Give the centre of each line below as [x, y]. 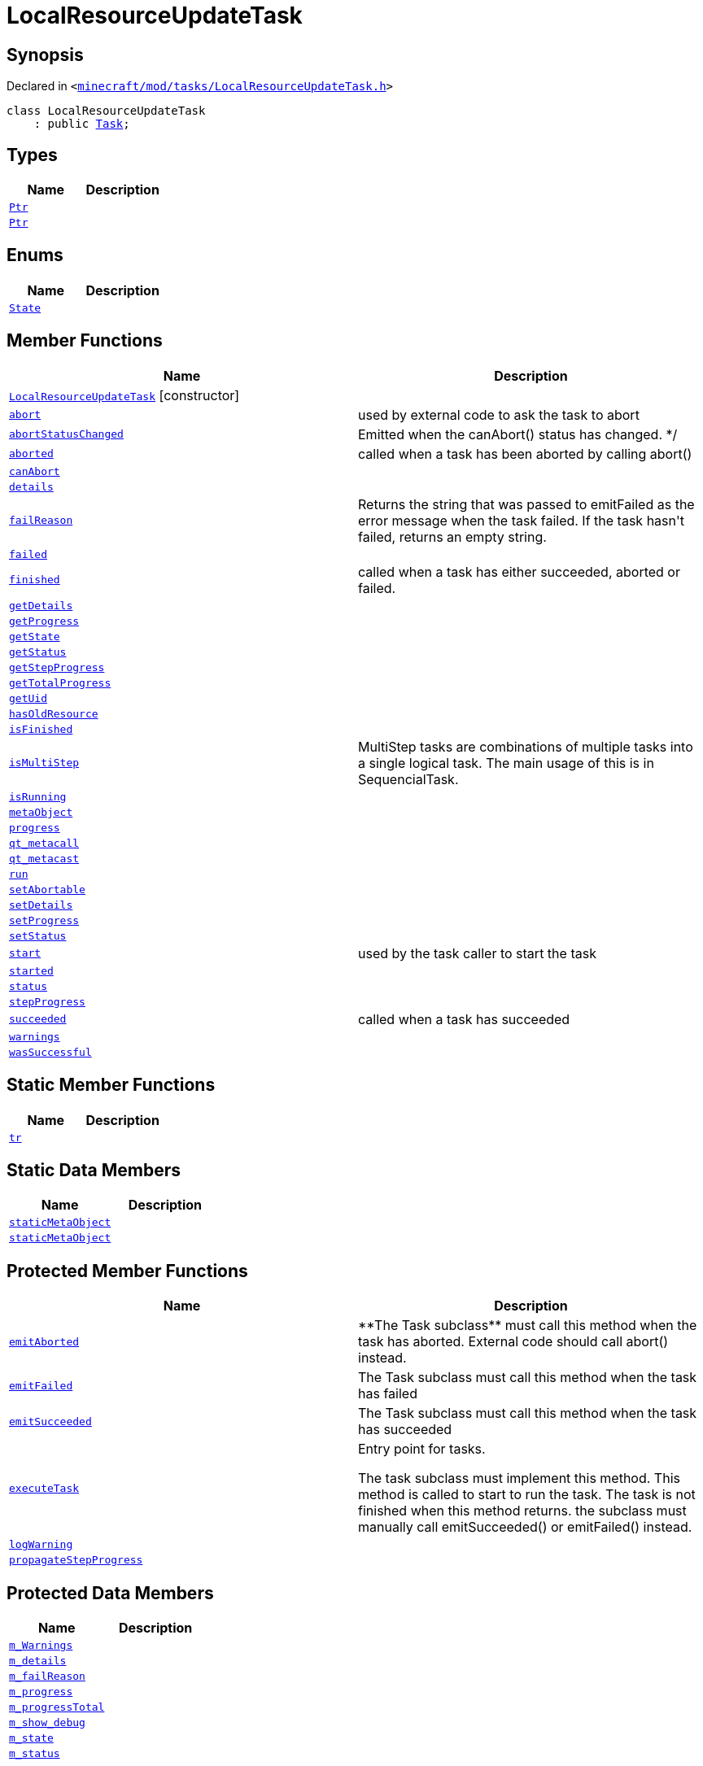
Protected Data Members [110, 1593]
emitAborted [44, 1341]
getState [35, 636]
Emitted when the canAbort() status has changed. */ [518, 434]
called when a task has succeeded [464, 1019]
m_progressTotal [57, 1707]
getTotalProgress [60, 682]
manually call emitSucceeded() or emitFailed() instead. [525, 1527]
